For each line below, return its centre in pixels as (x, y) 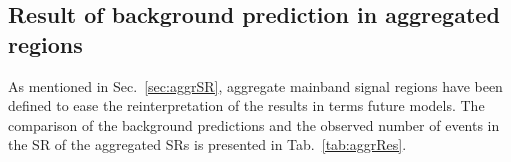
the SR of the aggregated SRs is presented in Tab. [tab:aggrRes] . (207, 144)
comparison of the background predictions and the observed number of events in (254, 124)
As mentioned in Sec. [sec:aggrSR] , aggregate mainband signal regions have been (255, 85)
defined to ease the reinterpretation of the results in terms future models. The (246, 105)
